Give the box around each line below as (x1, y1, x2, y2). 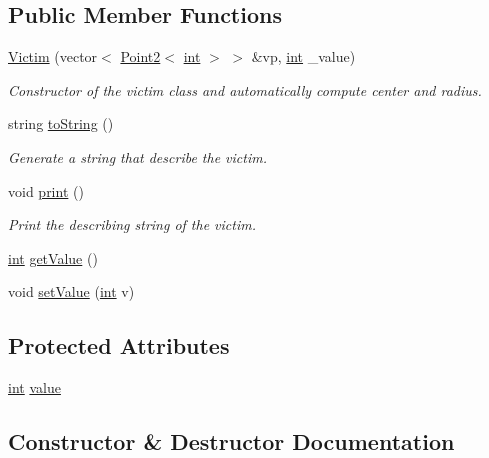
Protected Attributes (8, 330, 230, 361)
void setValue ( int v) (8, 281, 135, 302)
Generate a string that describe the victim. (8, 146, 267, 167)
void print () (8, 180, 84, 201)
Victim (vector (8, 46, 98, 67)
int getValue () (8, 247, 98, 268)
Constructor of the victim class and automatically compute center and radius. (8, 79, 482, 100)
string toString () (8, 113, 114, 134)
